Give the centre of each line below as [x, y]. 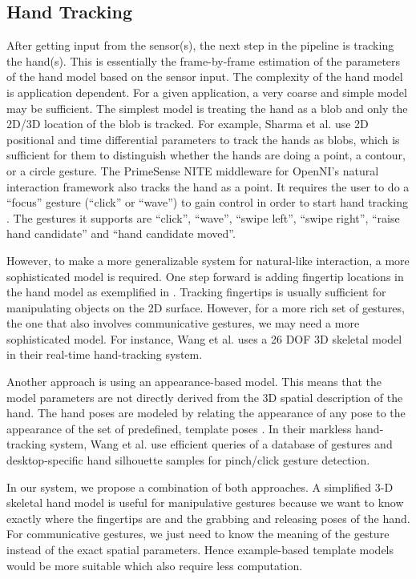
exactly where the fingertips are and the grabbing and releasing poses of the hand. [208, 518]
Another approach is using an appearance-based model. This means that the [194, 382]
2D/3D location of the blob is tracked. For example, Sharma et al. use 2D [188, 124]
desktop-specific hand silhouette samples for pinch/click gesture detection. [188, 460]
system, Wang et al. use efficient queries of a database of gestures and [221, 444]
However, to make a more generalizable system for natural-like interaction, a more [208, 260]
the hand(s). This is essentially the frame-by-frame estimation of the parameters [204, 60]
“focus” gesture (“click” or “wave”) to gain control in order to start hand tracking [207, 202]
